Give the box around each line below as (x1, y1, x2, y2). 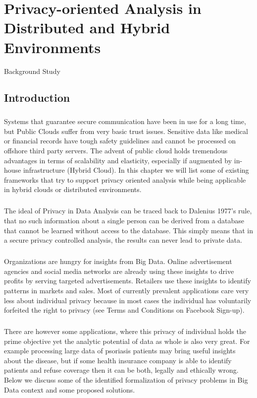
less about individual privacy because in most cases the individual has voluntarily (4, 295, 252, 305)
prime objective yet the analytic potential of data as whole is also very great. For (4, 335, 250, 346)
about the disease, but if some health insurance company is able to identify (4, 355, 232, 365)
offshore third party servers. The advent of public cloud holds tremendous (4, 145, 228, 156)
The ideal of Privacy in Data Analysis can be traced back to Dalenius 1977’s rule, (4, 205, 252, 216)
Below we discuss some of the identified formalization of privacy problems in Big (4, 375, 248, 385)
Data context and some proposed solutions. (4, 384, 135, 395)
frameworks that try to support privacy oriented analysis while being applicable (4, 174, 246, 185)
